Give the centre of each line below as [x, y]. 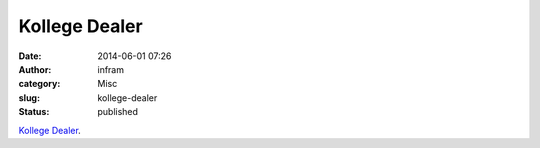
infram [111, 69]
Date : [30, 56]
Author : [35, 69]
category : [39, 84]
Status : [34, 112]
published [118, 112]
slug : [29, 97]
